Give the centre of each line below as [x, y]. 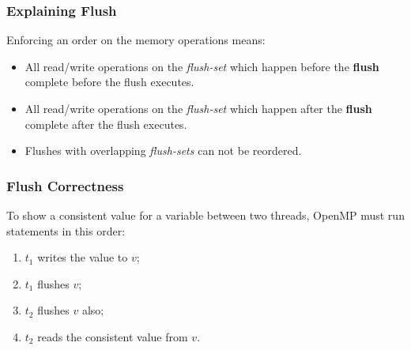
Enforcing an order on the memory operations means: [136, 40]
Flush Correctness [65, 185]
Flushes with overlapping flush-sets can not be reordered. [163, 151]
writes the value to [83, 257]
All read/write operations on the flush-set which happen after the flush [198, 108]
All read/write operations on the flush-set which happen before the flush [202, 66]
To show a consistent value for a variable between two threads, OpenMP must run [205, 215]
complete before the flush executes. [109, 82]
